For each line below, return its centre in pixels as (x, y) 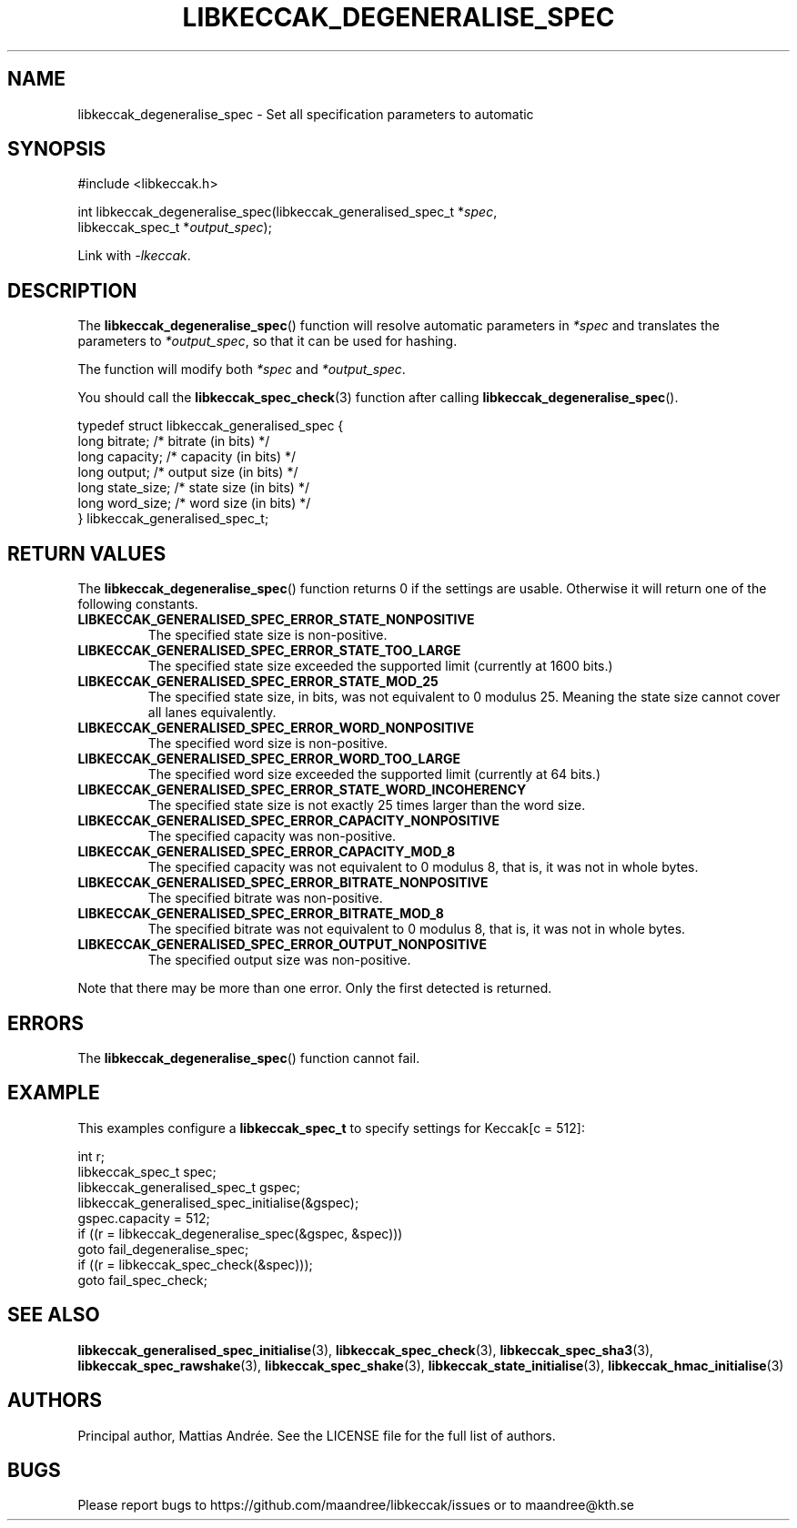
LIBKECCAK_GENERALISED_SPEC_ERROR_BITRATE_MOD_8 (261, 914)
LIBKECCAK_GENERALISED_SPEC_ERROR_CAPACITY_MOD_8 (267, 852)
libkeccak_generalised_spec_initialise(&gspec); (218, 1202)
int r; (91, 1156)
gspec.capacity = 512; (144, 1218)
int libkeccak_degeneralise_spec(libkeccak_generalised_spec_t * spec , (288, 212)
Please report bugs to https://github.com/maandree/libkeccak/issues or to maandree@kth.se (356, 1505)
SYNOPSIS (57, 149)
